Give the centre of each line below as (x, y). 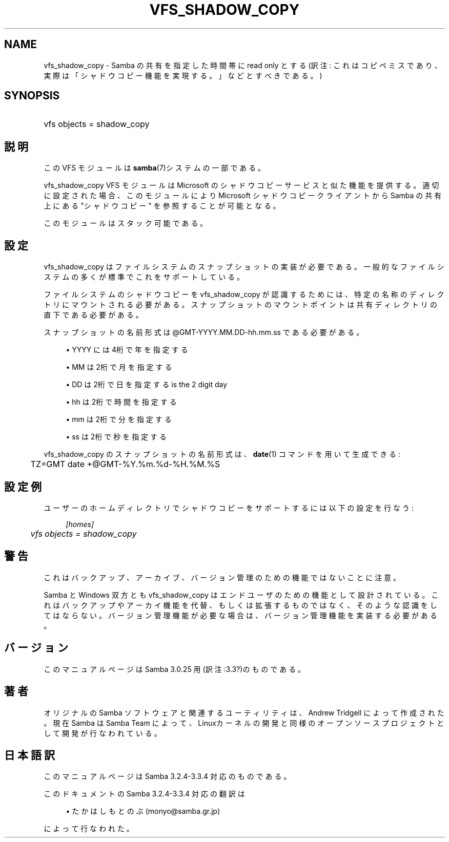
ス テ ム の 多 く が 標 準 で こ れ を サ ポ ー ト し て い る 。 (144, 277)
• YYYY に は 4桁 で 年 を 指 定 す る (127, 350)
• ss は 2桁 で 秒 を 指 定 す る (116, 437)
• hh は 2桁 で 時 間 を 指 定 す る (121, 402)
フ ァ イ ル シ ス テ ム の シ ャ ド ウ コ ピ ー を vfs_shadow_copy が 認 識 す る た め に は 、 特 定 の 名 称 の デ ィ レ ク (244, 294)
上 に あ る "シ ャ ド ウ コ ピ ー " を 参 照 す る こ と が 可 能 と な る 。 (162, 206)
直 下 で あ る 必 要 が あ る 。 (93, 315)
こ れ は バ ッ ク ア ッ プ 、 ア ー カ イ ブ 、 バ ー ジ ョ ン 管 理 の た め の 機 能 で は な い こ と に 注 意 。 (222, 577)
